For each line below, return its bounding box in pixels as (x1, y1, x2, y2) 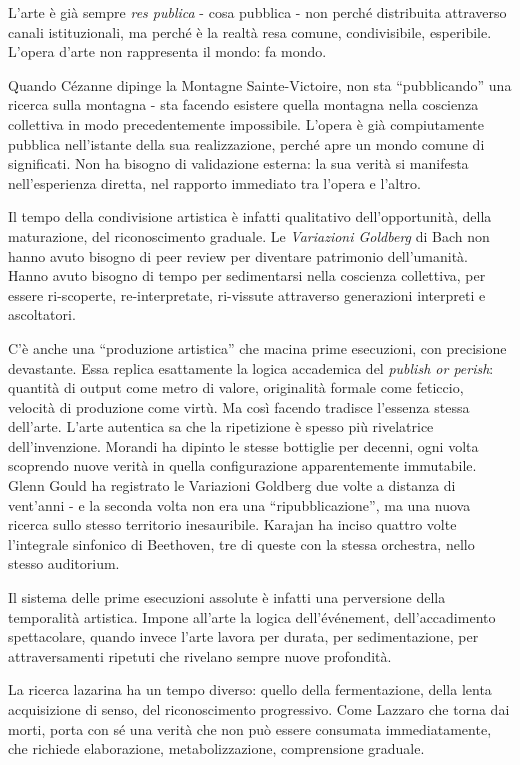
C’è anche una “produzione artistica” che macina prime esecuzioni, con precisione (8, 337, 507, 358)
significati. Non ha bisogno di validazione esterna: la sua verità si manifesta (8, 153, 469, 174)
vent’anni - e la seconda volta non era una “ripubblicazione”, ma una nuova (8, 494, 471, 515)
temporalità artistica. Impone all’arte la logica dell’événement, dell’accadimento (8, 606, 496, 627)
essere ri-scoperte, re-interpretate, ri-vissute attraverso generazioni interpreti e (8, 284, 486, 305)
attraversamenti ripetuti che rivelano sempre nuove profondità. (8, 645, 392, 666)
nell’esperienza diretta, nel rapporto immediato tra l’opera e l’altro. (8, 172, 421, 193)
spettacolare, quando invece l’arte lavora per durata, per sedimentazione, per (8, 626, 479, 647)
